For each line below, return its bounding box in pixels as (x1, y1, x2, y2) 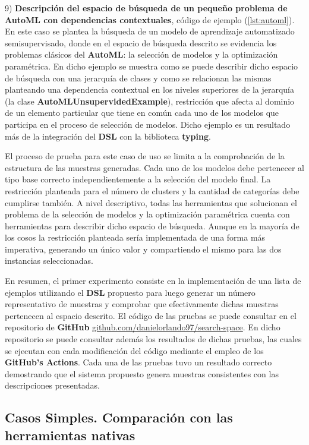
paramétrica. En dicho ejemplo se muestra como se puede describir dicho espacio (5, 59, 298, 72)
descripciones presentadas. (5, 379, 100, 392)
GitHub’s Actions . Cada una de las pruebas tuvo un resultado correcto (5, 356, 272, 368)
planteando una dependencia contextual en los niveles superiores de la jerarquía (5, 83, 294, 96)
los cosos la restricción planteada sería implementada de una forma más (5, 231, 266, 244)
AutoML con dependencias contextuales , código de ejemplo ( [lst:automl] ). (5, 13, 295, 26)
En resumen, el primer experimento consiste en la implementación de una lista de (5, 274, 301, 287)
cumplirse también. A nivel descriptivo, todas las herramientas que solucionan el (5, 196, 297, 209)
